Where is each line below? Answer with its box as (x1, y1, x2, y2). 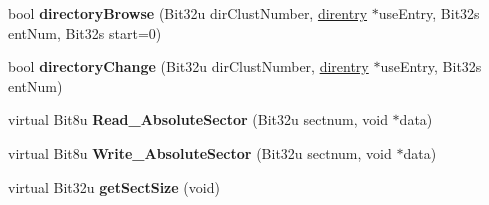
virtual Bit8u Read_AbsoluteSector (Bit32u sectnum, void (8, 109, 388, 130)
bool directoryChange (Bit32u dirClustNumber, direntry (8, 56, 369, 77)
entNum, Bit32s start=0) (8, 22, 162, 43)
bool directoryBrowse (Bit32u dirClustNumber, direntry (8, 3, 368, 23)
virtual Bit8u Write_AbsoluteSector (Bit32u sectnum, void (8, 142, 392, 163)
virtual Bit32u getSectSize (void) (8, 176, 220, 197)
